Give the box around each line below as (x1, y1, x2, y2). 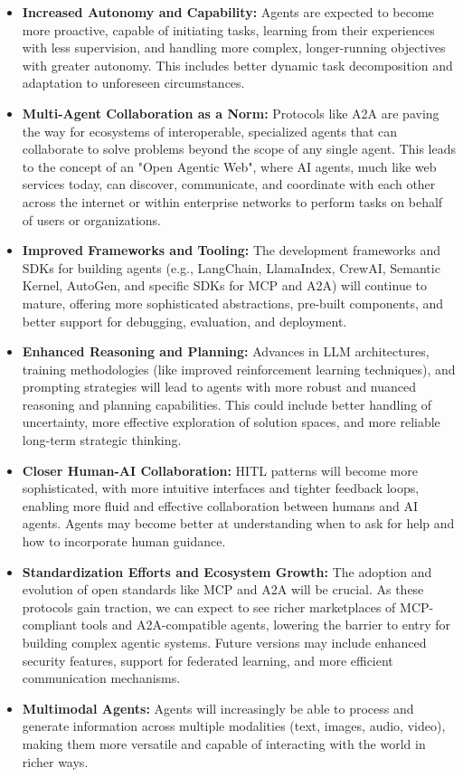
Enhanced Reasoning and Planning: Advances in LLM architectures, (22, 342, 430, 361)
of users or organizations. (22, 210, 161, 229)
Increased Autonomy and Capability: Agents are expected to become (22, 3, 434, 21)
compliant (22, 615, 78, 634)
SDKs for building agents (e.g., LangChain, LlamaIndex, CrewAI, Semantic (22, 258, 440, 277)
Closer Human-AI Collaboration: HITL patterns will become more (22, 460, 418, 479)
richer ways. (22, 752, 89, 771)
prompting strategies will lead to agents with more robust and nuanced (22, 377, 417, 396)
